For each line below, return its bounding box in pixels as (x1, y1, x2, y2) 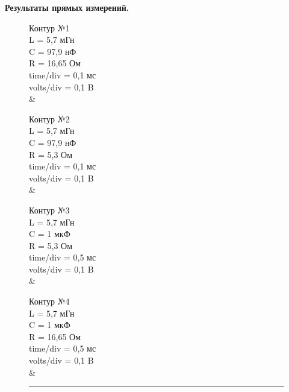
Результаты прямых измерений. (5, 1, 129, 13)
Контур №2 (29, 112, 70, 125)
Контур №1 (29, 21, 70, 34)
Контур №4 (29, 295, 70, 308)
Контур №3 (29, 203, 70, 216)
